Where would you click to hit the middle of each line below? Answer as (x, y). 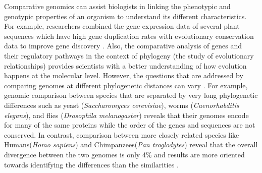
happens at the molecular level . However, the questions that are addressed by (124, 75)
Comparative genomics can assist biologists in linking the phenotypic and (117, 6)
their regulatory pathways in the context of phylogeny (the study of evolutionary (129, 55)
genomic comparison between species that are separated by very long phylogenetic (131, 95)
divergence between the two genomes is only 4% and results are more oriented (124, 154)
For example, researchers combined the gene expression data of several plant (122, 26)
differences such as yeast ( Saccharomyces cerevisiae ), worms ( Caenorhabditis (122, 105)
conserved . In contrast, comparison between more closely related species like (122, 134)
